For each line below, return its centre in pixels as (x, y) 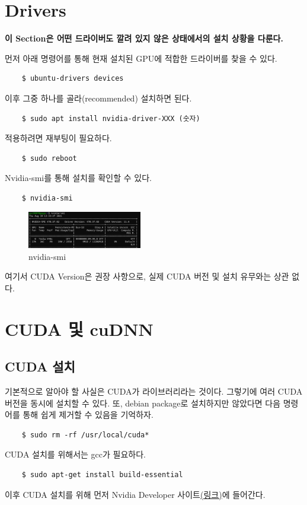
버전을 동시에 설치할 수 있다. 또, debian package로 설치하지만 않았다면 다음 (143, 403)
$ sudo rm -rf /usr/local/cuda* (85, 435)
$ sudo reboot (49, 158)
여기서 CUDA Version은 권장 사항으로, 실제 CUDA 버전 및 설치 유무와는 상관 (147, 276)
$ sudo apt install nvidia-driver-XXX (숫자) (111, 118)
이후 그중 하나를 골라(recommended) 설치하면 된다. (98, 98)
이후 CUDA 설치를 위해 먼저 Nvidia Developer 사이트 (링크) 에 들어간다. (135, 494)
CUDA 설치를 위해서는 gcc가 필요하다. (75, 454)
